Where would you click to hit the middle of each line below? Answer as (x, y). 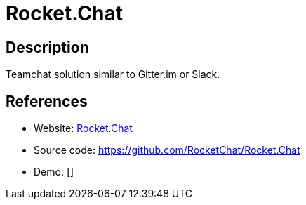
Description (47, 47)
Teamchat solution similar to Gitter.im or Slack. (113, 74)
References (47, 101)
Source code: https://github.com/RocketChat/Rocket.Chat (167, 150)
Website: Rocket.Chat (83, 128)
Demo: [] (54, 172)
